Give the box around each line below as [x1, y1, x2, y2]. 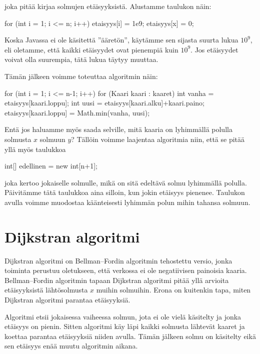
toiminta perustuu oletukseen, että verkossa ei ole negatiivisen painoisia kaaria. [4, 265, 247, 275]
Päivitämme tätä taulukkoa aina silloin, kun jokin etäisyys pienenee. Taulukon [4, 187, 245, 197]
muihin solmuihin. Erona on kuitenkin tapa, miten [96, 284, 251, 295]
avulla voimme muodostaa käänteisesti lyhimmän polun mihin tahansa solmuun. [4, 196, 250, 207]
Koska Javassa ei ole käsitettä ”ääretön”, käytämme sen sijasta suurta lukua [4, 34, 238, 45]
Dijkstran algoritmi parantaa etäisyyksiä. [4, 294, 130, 304]
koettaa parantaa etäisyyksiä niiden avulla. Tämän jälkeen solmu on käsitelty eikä [4, 330, 256, 341]
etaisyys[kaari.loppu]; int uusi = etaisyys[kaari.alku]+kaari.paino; [4, 97, 204, 108]
